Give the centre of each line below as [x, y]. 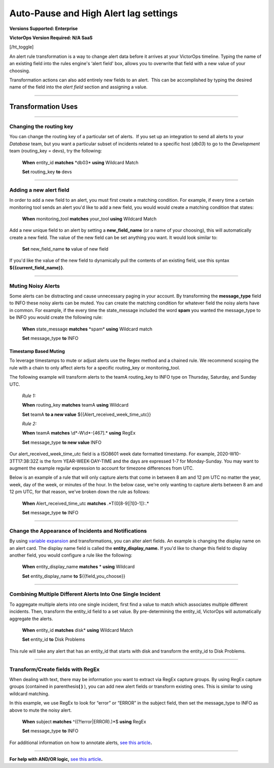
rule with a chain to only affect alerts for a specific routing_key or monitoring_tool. [95, 367]
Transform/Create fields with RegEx [55, 669]
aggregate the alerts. [31, 619]
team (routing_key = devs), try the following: [56, 151]
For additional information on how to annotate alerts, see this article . [81, 743]
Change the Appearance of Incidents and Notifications [78, 531]
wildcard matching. [29, 693]
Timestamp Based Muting [37, 351]
